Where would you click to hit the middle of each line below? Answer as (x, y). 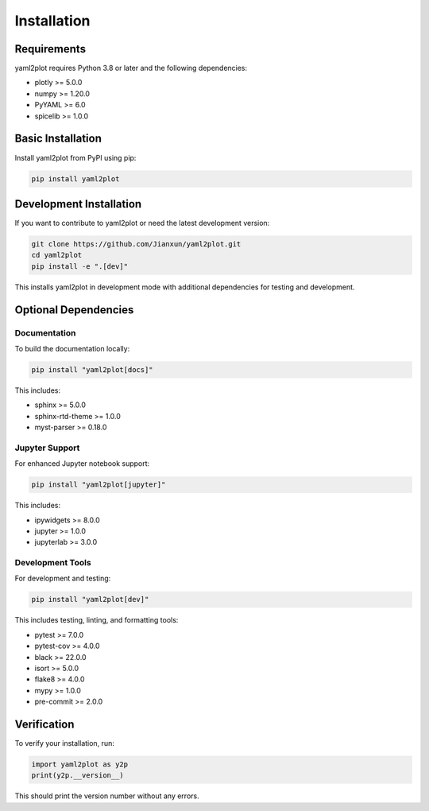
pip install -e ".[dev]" (80, 266)
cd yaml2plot (57, 255)
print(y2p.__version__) (78, 776)
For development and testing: (63, 578)
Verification (44, 724)
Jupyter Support (47, 448)
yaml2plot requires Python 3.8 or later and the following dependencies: (131, 68)
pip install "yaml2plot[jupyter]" (99, 485)
